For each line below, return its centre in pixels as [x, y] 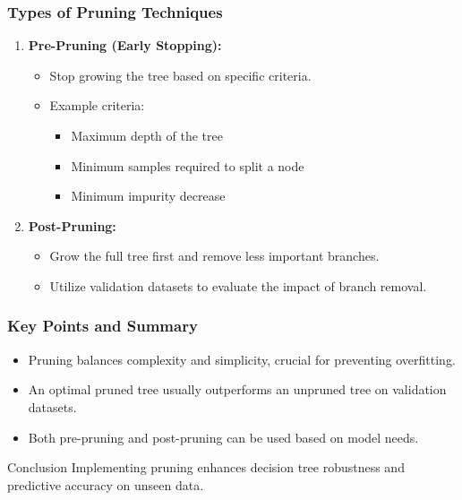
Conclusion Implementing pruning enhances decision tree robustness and [206, 467]
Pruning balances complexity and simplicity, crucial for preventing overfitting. [242, 359]
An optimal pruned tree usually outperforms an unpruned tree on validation [237, 389]
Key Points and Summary [103, 326]
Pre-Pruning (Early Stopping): [125, 45]
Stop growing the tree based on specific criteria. [180, 75]
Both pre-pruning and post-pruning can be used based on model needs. [223, 437]
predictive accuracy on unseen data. [106, 484]
